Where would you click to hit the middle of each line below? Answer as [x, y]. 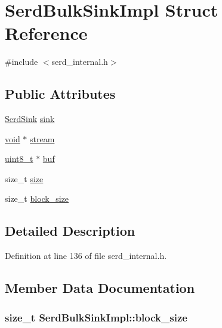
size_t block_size [37, 199]
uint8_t [19, 159]
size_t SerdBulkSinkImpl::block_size [96, 317]
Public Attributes [60, 94]
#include [21, 62]
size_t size [24, 178]
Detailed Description [70, 231]
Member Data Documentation [100, 288]
